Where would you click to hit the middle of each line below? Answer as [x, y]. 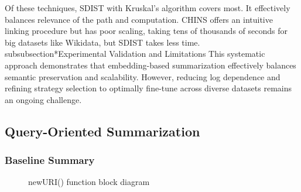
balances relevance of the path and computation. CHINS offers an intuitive [139, 19]
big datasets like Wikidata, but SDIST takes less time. [102, 42]
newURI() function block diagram [89, 182]
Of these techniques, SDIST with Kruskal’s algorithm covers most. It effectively [148, 8]
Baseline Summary [50, 160]
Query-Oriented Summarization [102, 131]
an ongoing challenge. [43, 99]
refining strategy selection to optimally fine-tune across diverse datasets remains [148, 88]
